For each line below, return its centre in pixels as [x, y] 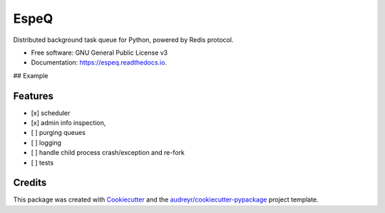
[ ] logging [46, 143]
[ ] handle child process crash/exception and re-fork [108, 153]
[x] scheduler [51, 113]
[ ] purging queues [58, 133]
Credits [30, 183]
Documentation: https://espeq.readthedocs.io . [99, 62]
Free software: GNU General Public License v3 [99, 53]
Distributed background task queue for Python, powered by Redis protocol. [123, 40]
